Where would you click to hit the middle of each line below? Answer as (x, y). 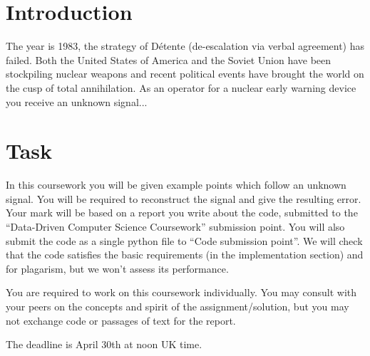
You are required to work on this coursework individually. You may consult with (181, 292)
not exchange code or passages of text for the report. (121, 320)
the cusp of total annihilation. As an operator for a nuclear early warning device (181, 87)
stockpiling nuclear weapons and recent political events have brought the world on (185, 74)
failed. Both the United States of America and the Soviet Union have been (169, 59)
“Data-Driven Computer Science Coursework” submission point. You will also (175, 226)
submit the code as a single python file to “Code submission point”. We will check (184, 240)
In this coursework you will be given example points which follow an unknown (176, 185)
